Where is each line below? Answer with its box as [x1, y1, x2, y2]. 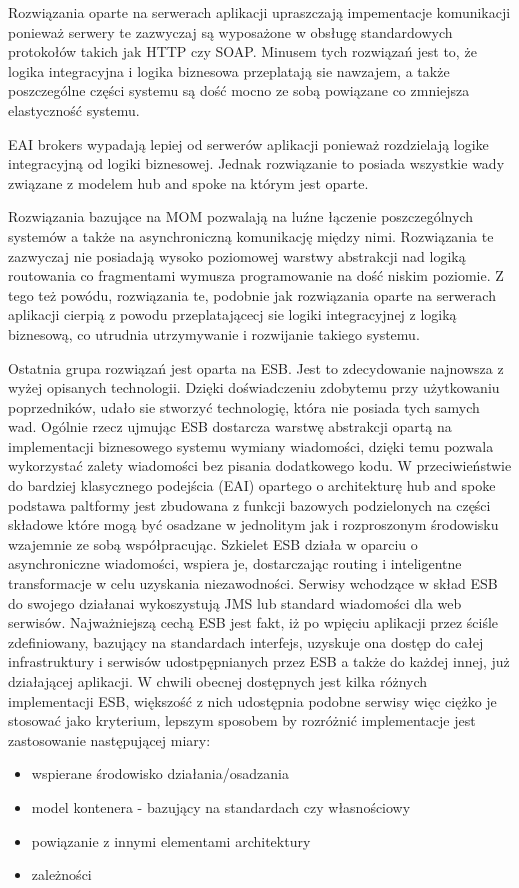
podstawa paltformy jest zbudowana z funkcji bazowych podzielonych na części [8, 494, 491, 515]
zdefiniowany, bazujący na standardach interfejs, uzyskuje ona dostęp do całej [8, 631, 484, 652]
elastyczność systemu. [8, 99, 140, 120]
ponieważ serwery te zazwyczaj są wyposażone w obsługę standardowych [8, 21, 453, 42]
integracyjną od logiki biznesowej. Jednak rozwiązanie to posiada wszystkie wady [8, 153, 505, 174]
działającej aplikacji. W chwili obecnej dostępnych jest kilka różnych [8, 671, 428, 691]
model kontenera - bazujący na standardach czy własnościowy [31, 796, 411, 817]
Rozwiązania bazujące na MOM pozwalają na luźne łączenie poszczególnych [8, 206, 473, 227]
